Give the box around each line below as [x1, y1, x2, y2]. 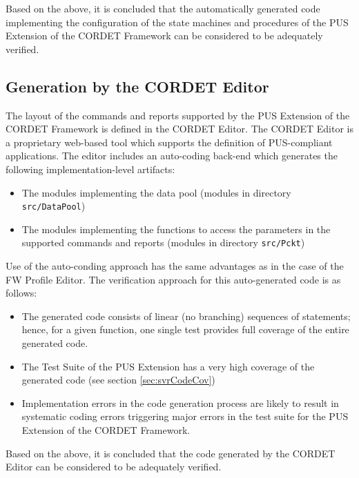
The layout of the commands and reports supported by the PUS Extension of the [6, 108, 350, 122]
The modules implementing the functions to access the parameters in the [21, 221, 331, 236]
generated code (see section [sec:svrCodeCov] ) [21, 372, 215, 387]
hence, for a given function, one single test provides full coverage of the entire [21, 322, 349, 337]
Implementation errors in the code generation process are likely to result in [21, 395, 339, 410]
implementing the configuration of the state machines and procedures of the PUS [6, 14, 349, 29]
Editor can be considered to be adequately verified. [6, 459, 222, 474]
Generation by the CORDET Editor [6, 75, 269, 97]
